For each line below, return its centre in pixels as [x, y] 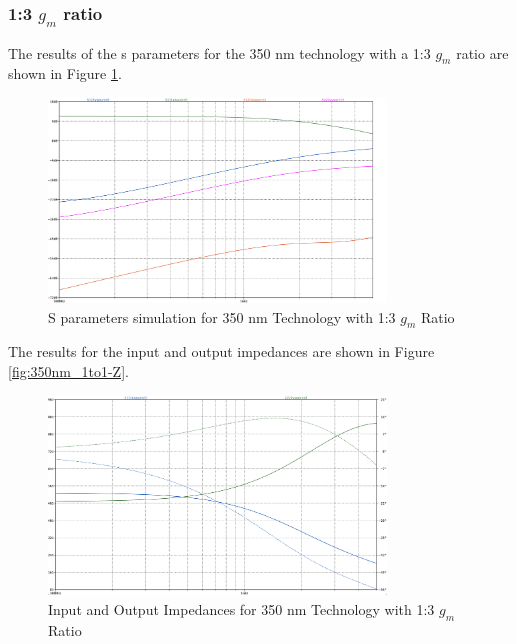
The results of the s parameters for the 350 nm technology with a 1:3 [219, 52]
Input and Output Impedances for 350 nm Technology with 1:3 [241, 608]
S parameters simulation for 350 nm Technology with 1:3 [222, 316]
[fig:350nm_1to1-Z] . [68, 370]
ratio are [482, 52]
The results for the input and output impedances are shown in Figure [221, 351]
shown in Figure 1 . [65, 73]
